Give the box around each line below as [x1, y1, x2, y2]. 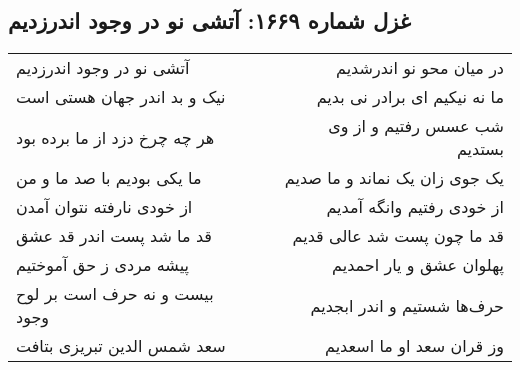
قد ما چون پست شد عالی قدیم [292, 224, 504, 248]
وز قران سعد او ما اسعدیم [325, 334, 504, 358]
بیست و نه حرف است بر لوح [16, 282, 214, 306]
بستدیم [456, 137, 504, 161]
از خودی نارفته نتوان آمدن [16, 195, 193, 219]
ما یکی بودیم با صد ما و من [16, 166, 202, 190]
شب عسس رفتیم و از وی [328, 114, 504, 138]
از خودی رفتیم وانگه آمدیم [326, 195, 504, 219]
